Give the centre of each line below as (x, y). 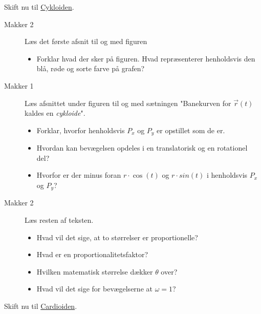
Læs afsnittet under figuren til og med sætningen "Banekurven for (128, 103)
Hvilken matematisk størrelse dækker (95, 271)
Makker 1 (19, 85)
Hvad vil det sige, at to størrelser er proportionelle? (117, 237)
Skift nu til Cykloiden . (39, 7)
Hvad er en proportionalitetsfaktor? (92, 254)
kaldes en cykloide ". (55, 113)
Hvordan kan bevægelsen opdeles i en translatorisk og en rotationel (142, 148)
